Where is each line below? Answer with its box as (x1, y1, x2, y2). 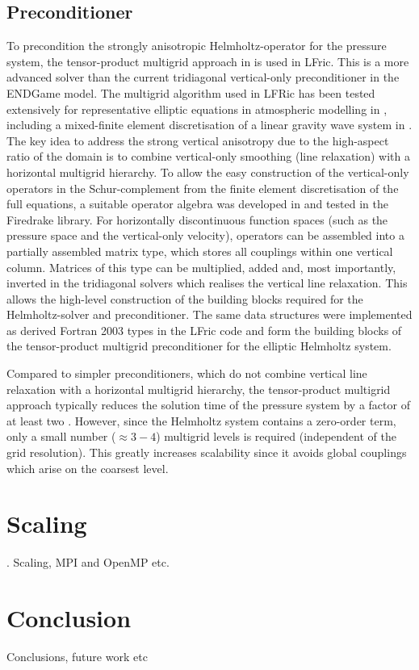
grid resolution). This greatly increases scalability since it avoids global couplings (6, 444, 407, 461)
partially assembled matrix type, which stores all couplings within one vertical (6, 242, 393, 259)
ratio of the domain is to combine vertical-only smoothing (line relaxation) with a (6, 148, 411, 165)
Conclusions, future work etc (6, 648, 148, 665)
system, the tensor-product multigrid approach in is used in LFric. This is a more (6, 52, 409, 69)
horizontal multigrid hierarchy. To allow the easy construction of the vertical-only (6, 163, 409, 180)
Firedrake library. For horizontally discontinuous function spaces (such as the (6, 211, 388, 228)
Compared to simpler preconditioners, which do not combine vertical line (6, 365, 367, 382)
